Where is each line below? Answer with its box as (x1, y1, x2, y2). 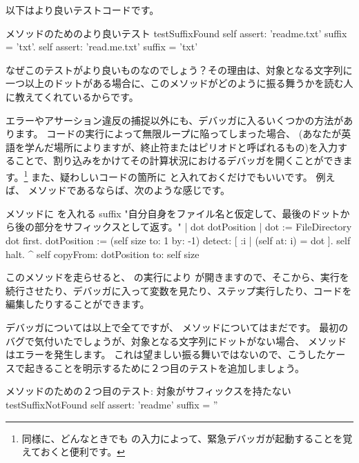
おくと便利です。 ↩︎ (40, 444, 126, 459)
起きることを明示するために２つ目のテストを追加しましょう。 (24, 360, 304, 375)
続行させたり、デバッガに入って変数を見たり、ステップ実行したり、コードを (6, 283, 352, 297)
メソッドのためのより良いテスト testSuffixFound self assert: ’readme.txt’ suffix (6, 26, 347, 40)
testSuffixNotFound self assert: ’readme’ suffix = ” (6, 397, 218, 411)
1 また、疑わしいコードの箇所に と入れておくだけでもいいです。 (23, 167, 313, 184)
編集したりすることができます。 (6, 297, 150, 311)
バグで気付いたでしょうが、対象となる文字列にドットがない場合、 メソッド (6, 333, 347, 348)
